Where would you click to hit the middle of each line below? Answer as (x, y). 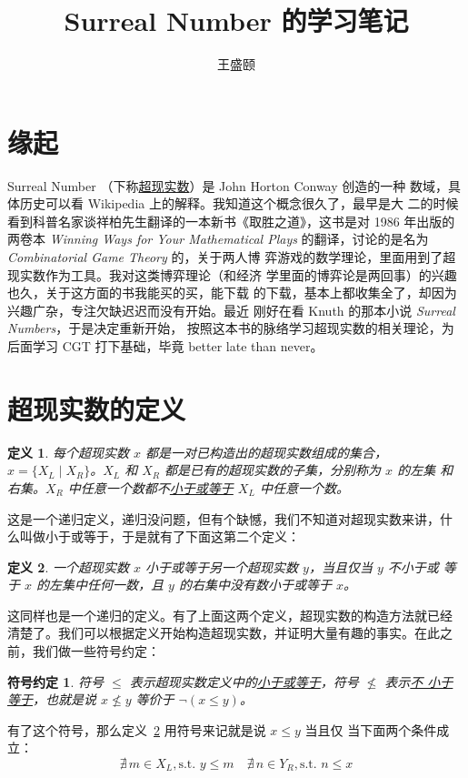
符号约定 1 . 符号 (55, 681)
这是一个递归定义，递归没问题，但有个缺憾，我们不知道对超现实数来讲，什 (230, 518)
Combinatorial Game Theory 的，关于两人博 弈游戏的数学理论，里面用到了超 (232, 257)
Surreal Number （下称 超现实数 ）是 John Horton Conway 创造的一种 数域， (228, 185)
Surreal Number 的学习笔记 (236, 20)
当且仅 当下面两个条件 (371, 729)
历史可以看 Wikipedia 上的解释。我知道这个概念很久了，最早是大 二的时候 (239, 203)
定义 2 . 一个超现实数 (68, 566)
